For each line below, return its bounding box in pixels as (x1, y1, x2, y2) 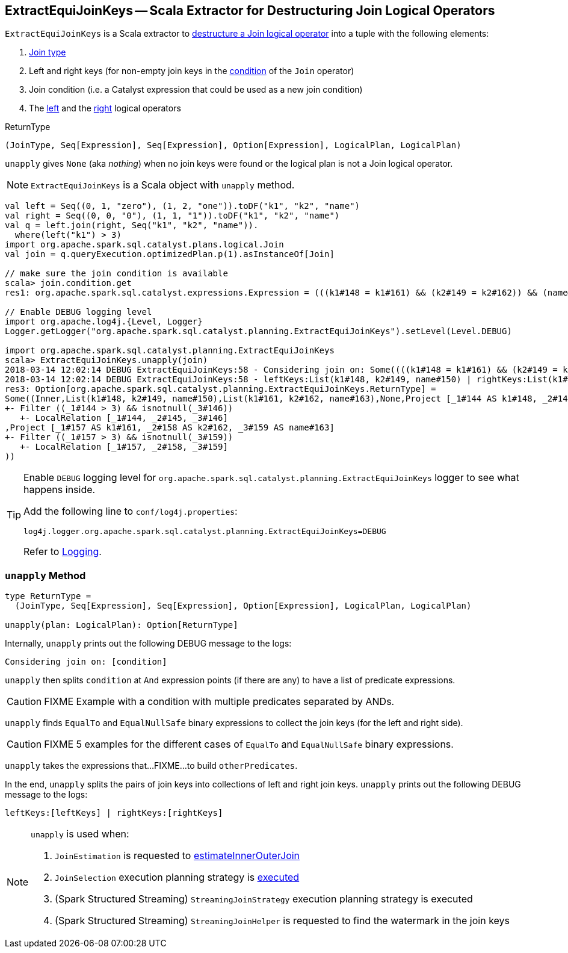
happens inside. (23, 483, 96, 496)
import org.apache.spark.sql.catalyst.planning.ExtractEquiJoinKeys (5, 346, 335, 356)
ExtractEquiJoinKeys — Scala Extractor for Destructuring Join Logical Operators (5, 3, 495, 18)
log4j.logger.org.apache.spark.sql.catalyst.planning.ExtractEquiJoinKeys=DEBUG (23, 527, 386, 536)
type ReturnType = (5, 591, 91, 601)
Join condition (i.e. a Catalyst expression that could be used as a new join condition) (29, 84, 363, 95)
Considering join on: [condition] (5, 657, 167, 667)
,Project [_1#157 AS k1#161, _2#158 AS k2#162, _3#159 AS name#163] (5, 423, 335, 433)
